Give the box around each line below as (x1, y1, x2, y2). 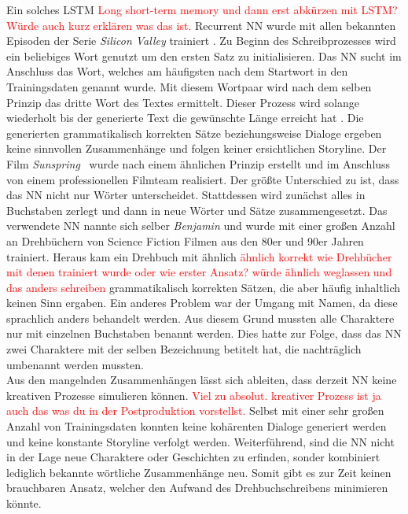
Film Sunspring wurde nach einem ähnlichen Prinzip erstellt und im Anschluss (6, 155, 391, 172)
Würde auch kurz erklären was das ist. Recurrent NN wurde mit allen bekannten (6, 17, 396, 33)
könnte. (6, 495, 42, 511)
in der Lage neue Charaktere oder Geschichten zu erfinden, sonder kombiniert (6, 449, 380, 465)
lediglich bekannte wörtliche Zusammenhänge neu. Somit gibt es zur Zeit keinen (6, 464, 391, 480)
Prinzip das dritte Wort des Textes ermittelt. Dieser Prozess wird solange (6, 94, 359, 110)
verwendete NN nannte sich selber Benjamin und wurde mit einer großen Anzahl (6, 217, 395, 234)
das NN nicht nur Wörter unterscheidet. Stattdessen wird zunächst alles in (6, 187, 366, 203)
